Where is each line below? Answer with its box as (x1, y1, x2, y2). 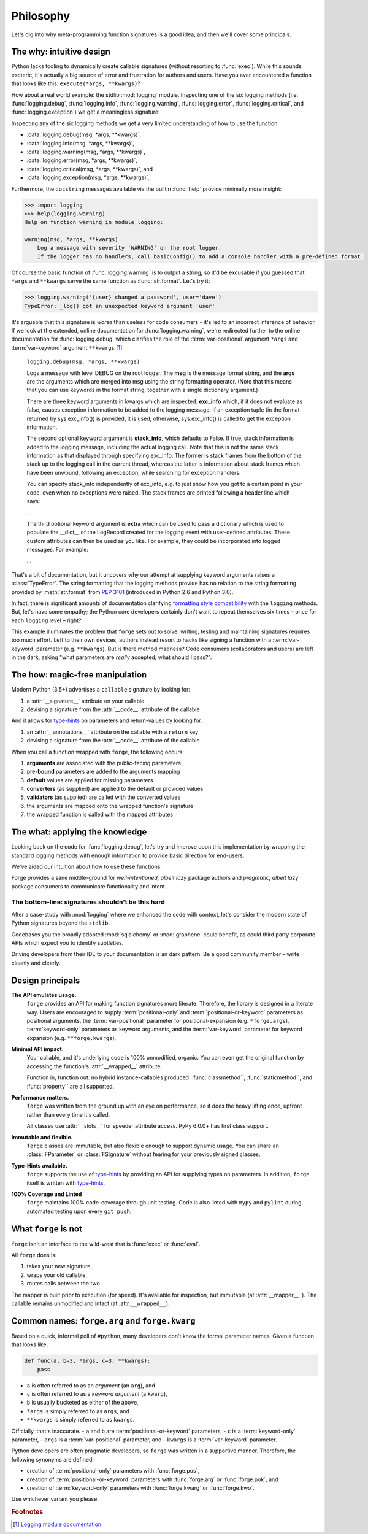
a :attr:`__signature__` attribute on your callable (26, 697, 145, 704)
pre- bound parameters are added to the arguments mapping (26, 768, 180, 776)
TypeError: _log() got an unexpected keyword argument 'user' (24, 303, 215, 309)
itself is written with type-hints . (26, 1179, 105, 1187)
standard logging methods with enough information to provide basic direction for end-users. (11, 852, 245, 859)
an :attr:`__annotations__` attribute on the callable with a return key (26, 728, 199, 736)
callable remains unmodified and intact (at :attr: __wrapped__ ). (11, 1300, 170, 1307)
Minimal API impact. (11, 1046, 64, 1053)
